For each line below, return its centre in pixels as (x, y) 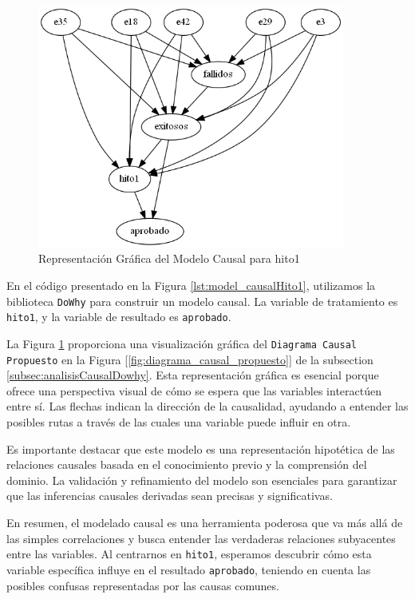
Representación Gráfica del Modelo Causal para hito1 (169, 258)
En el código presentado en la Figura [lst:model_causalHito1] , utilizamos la (191, 286)
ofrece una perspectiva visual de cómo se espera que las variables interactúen (194, 390)
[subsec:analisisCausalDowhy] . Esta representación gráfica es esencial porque (193, 375)
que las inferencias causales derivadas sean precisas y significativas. (170, 496)
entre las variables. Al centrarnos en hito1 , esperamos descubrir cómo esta (189, 554)
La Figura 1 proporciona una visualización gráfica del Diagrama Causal (182, 343)
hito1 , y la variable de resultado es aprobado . (119, 317)
